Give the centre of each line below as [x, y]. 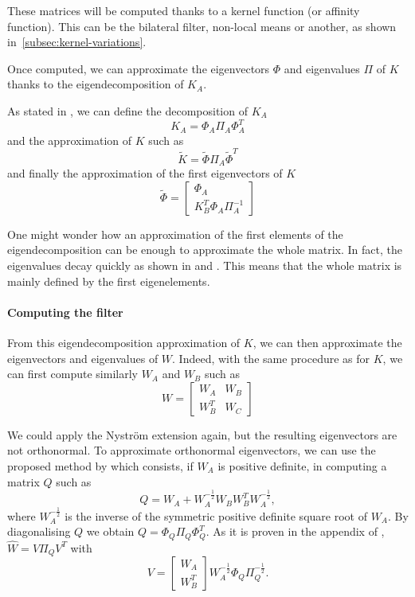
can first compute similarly [72, 374]
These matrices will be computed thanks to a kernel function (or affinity [184, 10]
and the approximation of [70, 140]
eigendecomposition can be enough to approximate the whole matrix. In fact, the [205, 250]
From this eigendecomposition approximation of [124, 343]
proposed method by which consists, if [100, 466]
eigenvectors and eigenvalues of [83, 358]
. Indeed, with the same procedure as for [271, 358]
